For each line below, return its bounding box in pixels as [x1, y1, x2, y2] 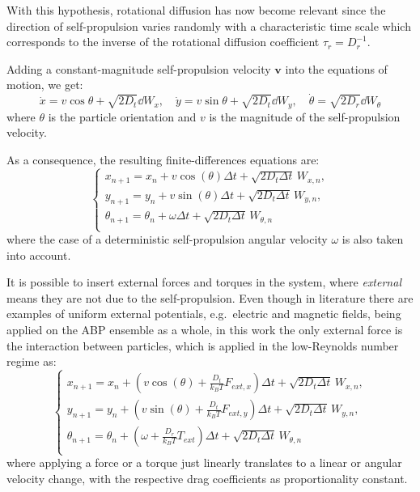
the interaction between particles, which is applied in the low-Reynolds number [6, 337, 399, 354]
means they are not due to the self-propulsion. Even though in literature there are [6, 289, 414, 306]
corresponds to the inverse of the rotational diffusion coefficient [6, 33, 320, 50]
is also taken [342, 231, 404, 248]
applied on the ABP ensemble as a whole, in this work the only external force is [6, 321, 403, 338]
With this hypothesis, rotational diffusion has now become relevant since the [6, 2, 386, 18]
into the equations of [285, 60, 388, 77]
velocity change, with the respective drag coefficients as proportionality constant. [6, 470, 408, 487]
